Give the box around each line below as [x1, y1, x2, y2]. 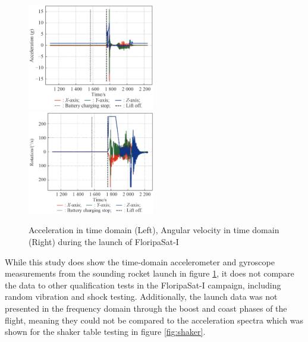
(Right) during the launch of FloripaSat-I [29, 236, 179, 247]
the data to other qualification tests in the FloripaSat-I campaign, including [5, 278, 281, 291]
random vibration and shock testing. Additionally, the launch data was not [5, 290, 278, 303]
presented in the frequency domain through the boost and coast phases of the [5, 302, 287, 314]
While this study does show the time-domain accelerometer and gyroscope [5, 255, 275, 268]
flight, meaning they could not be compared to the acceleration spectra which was [5, 313, 303, 326]
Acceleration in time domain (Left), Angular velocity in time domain [29, 224, 279, 236]
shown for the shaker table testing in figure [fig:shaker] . [5, 325, 206, 338]
